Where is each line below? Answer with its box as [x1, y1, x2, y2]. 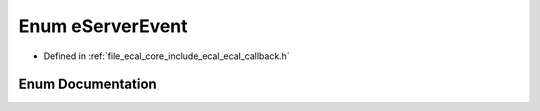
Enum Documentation [18, 76, 157, 93]
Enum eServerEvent [18, 15, 189, 37]
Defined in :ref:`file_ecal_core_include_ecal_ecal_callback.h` [43, 50, 290, 62]
